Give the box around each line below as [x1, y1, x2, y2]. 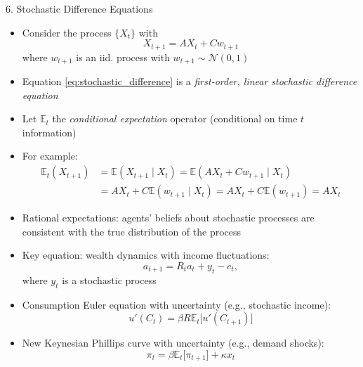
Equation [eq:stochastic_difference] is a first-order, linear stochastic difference [22, 74, 357, 89]
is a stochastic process [62, 272, 157, 287]
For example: [22, 148, 78, 163]
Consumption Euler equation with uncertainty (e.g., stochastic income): [22, 297, 331, 311]
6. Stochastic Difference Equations [6, 1, 153, 15]
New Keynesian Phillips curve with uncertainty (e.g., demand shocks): [22, 335, 324, 350]
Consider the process [22, 25, 112, 39]
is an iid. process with [76, 49, 170, 64]
